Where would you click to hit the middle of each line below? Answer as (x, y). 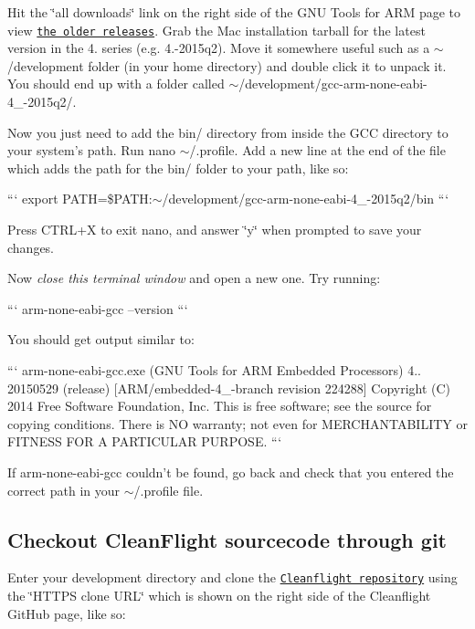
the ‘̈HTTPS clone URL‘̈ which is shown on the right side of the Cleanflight (219, 595)
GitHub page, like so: (67, 613)
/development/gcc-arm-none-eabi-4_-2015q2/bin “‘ (306, 199)
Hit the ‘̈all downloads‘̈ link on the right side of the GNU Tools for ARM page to (234, 12)
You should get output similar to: (101, 339)
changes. (31, 247)
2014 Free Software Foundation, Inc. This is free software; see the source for (220, 406)
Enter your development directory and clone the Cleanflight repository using (232, 577)
